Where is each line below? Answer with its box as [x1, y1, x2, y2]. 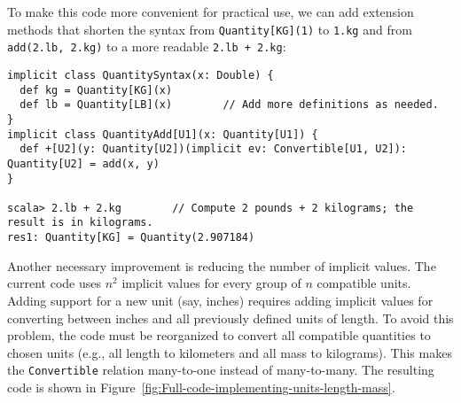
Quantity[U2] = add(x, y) [7, 157, 160, 170]
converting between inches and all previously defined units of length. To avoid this [7, 308, 454, 327]
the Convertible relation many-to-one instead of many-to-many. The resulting [7, 360, 434, 379]
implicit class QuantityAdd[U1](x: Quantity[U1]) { [7, 128, 318, 141]
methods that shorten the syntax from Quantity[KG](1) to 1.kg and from [7, 19, 412, 38]
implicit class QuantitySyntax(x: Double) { [7, 68, 274, 81]
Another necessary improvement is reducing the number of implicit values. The [7, 256, 436, 275]
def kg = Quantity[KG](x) [20, 83, 173, 97]
